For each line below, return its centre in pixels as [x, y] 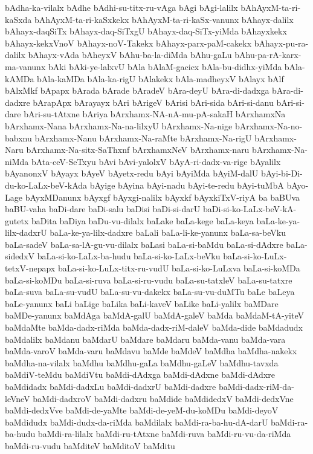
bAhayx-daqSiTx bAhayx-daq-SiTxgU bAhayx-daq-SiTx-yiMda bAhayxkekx [146, 31]
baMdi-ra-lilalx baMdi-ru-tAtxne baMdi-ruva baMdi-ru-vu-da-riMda [164, 434]
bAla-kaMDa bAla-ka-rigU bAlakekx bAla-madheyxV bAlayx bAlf [160, 78]
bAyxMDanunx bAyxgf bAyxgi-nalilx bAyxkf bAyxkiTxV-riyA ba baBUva [163, 197]
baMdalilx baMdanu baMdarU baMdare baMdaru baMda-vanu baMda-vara [145, 339]
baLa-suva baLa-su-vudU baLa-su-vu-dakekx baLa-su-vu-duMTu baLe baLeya [150, 292]
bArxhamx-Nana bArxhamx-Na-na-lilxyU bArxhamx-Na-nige [119, 125]
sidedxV [20, 256]
